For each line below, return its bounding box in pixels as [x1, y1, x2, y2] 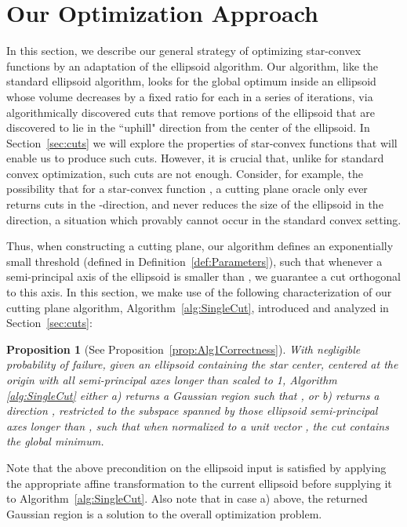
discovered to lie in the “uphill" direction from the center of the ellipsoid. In [6, 119, 370, 136]
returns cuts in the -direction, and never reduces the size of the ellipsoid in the [6, 196, 383, 213]
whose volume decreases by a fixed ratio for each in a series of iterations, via [6, 88, 373, 104]
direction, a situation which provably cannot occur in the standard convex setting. [6, 211, 402, 227]
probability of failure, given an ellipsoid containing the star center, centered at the [6, 356, 398, 373]
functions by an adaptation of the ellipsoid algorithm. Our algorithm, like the [6, 57, 379, 74]
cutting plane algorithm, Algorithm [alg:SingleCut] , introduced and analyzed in [6, 299, 389, 315]
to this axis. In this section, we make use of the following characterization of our [6, 284, 392, 300]
